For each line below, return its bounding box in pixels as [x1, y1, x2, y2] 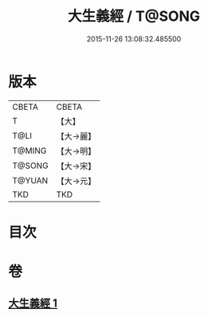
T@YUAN [12, 174, 49, 186]
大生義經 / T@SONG [67, 7, 201, 25]
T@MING [12, 145, 47, 156]
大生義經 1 [8, 296, 58, 311]
